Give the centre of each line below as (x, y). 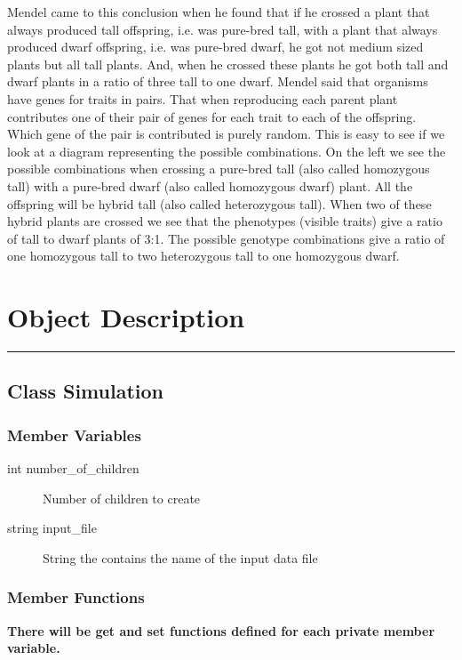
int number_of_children (73, 468)
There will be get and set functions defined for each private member (221, 630)
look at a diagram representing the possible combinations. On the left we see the (227, 151)
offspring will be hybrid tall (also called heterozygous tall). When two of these (219, 203)
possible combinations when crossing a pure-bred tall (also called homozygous (219, 169)
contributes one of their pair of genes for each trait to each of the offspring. (212, 116)
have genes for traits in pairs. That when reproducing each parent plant (203, 98)
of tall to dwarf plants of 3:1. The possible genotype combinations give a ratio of (226, 238)
